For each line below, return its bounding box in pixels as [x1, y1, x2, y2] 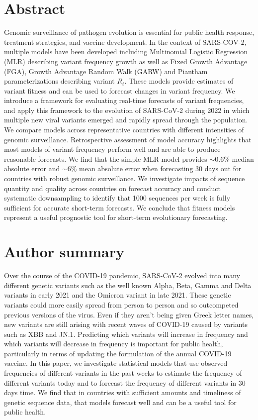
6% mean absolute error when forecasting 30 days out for [67, 163, 242, 174]
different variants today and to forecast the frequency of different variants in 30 [4, 377, 246, 388]
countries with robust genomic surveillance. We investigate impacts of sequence [4, 173, 245, 184]
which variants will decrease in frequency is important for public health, [4, 338, 223, 349]
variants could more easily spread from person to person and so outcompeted [4, 299, 239, 310]
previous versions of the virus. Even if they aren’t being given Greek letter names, [4, 309, 254, 319]
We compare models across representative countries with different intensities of [4, 124, 244, 135]
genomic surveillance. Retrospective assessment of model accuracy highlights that [4, 134, 252, 144]
